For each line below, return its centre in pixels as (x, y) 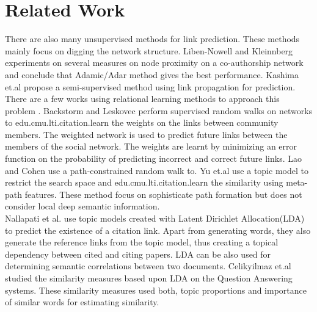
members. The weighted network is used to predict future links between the (146, 134)
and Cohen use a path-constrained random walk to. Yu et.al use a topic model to (157, 170)
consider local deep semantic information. (82, 206)
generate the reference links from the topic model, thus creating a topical (142, 242)
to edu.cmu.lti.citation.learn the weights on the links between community (142, 122)
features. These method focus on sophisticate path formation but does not (163, 194)
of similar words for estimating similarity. (82, 302)
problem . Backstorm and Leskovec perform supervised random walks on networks (159, 110)
